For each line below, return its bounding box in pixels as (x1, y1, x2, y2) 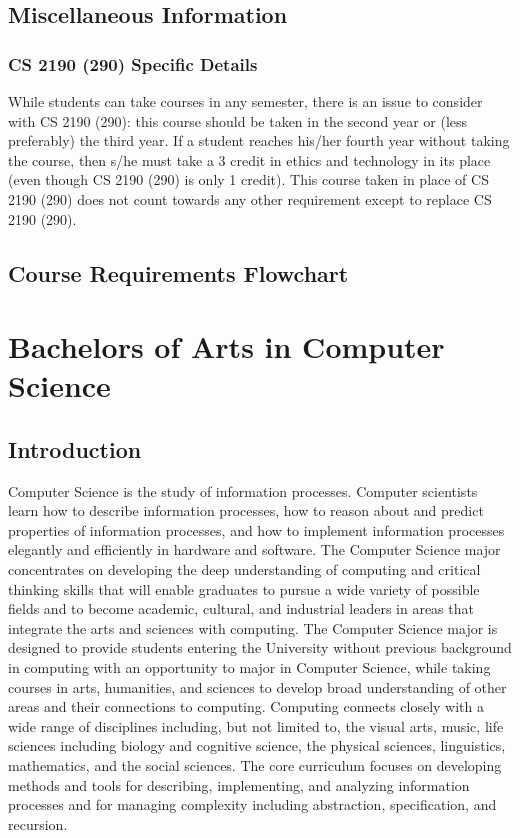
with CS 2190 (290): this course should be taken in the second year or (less (8, 110, 468, 131)
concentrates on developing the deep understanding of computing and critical (8, 559, 481, 580)
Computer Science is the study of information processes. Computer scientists (8, 480, 478, 501)
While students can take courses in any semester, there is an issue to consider (8, 91, 483, 111)
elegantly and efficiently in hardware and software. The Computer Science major (8, 539, 501, 560)
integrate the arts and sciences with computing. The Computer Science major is (8, 617, 498, 638)
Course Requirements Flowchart (8, 257, 349, 288)
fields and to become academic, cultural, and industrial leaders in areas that (8, 598, 474, 619)
